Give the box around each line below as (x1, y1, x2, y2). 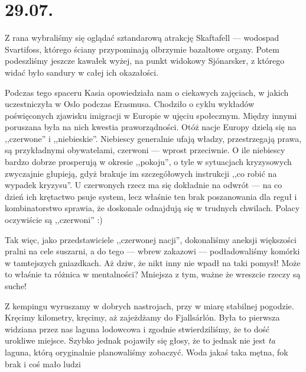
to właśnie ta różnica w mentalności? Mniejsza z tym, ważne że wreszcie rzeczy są (5, 268, 301, 280)
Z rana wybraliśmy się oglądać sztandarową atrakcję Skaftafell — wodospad (5, 31, 279, 44)
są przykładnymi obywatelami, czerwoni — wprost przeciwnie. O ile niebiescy (5, 144, 285, 156)
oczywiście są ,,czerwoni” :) (5, 214, 103, 226)
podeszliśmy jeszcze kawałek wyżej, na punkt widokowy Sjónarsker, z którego (5, 54, 285, 67)
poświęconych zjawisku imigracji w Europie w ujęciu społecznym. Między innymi (5, 109, 297, 121)
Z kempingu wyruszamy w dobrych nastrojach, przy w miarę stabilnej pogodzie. (5, 299, 294, 312)
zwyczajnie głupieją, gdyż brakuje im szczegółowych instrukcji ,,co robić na (5, 167, 277, 179)
